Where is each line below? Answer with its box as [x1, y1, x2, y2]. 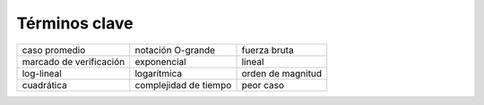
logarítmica [134, 67, 183, 79]
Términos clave [16, 13, 134, 33]
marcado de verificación [22, 55, 125, 68]
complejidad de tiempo [134, 78, 232, 91]
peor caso [241, 78, 285, 91]
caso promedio [22, 44, 86, 56]
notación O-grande [134, 44, 215, 56]
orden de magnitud [241, 67, 323, 79]
